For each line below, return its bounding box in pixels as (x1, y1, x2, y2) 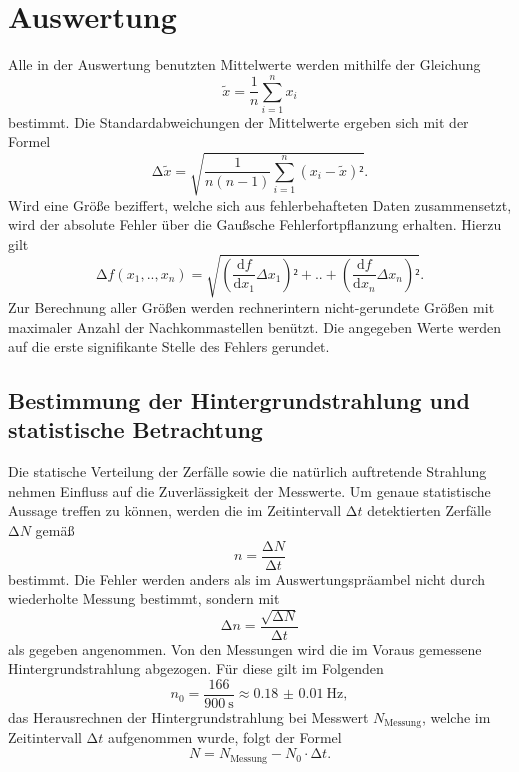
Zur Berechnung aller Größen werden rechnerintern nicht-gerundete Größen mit (8, 296, 495, 317)
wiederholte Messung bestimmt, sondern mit (8, 588, 280, 609)
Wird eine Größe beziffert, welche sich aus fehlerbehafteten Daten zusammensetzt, (8, 194, 512, 215)
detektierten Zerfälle (367, 500, 491, 521)
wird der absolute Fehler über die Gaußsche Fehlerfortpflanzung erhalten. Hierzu (8, 214, 502, 235)
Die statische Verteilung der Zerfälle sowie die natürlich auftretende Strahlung (8, 461, 487, 482)
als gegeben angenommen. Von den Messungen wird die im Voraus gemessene (8, 638, 482, 659)
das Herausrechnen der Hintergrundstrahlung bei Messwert (8, 707, 369, 727)
